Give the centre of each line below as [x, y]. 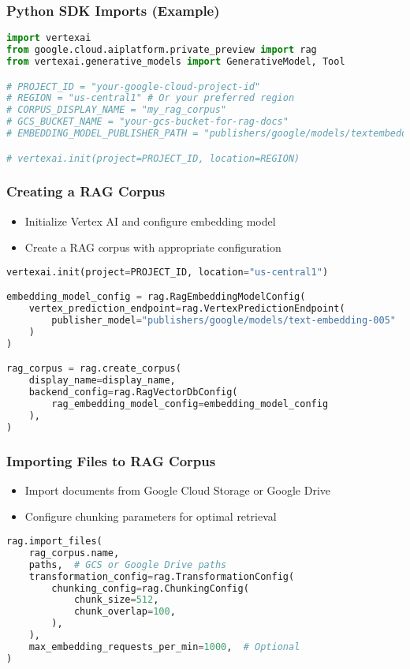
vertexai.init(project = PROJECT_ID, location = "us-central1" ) [168, 272]
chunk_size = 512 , [116, 600]
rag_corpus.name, [74, 553]
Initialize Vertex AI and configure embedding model [150, 221]
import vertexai [49, 38]
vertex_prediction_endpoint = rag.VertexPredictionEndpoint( [187, 309]
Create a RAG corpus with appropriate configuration [153, 247]
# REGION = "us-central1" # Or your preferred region [151, 98]
